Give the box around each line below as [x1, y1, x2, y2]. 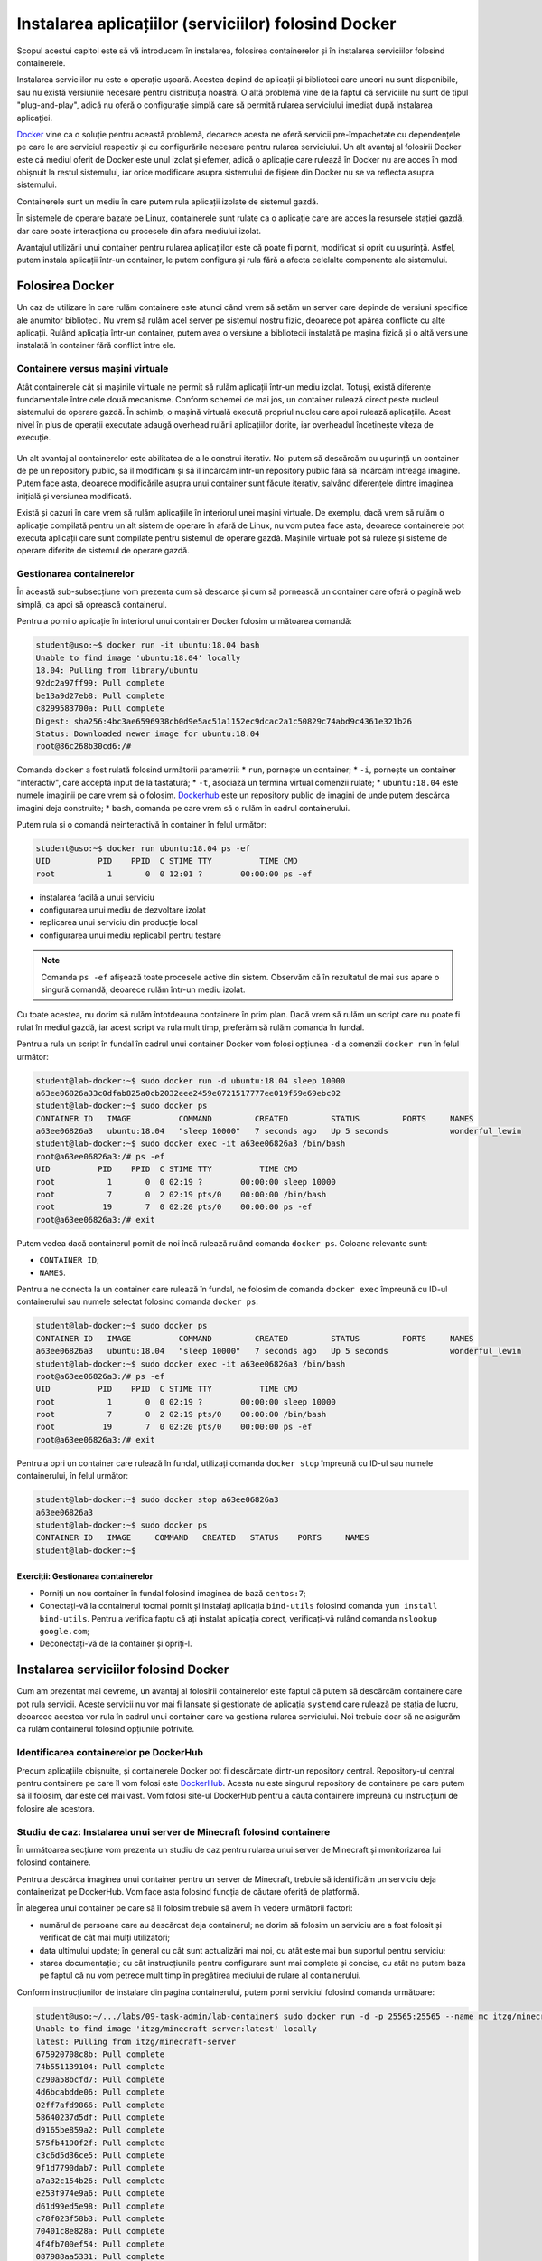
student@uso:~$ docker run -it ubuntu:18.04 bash [35, 640, 260, 650]
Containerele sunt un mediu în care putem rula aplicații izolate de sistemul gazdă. [16, 195, 319, 207]
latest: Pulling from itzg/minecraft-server [35, 2036, 237, 2047]
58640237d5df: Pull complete [35, 2112, 165, 2123]
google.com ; [39, 1625, 90, 1636]
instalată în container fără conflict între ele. [16, 340, 176, 351]
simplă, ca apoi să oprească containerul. [16, 599, 167, 610]
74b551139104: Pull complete [35, 2062, 165, 2072]
